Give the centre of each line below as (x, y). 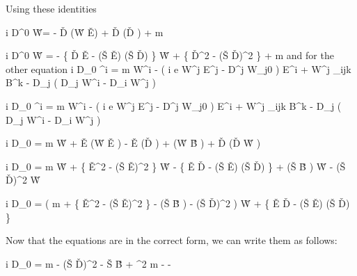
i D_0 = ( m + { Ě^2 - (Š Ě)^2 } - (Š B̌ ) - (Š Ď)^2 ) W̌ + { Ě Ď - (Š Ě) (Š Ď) (178, 203)
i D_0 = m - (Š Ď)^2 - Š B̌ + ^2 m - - (88, 263)
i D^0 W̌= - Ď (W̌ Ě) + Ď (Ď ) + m (85, 32)
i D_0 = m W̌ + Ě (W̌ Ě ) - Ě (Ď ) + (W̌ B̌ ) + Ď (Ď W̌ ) (133, 143)
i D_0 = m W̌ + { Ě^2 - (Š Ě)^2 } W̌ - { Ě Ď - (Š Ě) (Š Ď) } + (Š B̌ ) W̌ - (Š (176, 166)
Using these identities (51, 8)
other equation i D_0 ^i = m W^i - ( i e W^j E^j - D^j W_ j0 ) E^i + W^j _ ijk (178, 68)
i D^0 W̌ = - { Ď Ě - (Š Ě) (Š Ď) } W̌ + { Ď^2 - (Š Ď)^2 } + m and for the (170, 55)
